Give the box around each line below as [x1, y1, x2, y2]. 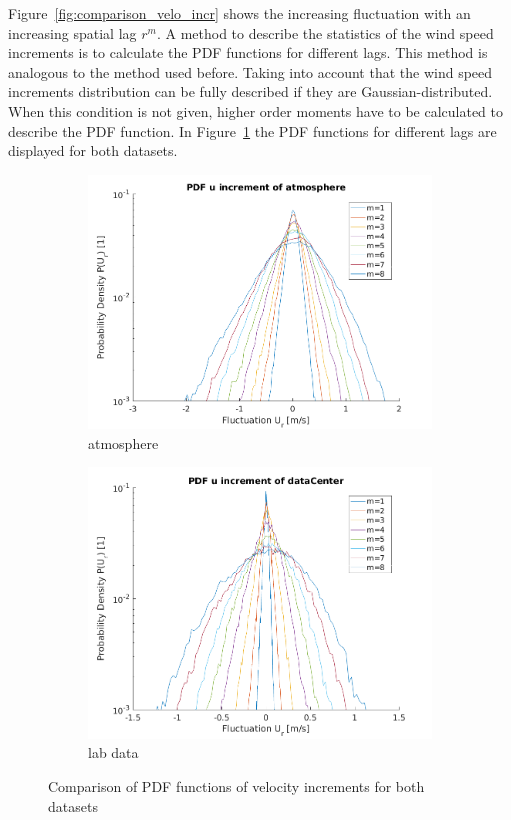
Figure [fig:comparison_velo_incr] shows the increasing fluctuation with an [8, 3, 471, 23]
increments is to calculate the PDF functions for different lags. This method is [8, 42, 488, 63]
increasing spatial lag [8, 22, 137, 43]
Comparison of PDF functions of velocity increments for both [48, 775, 425, 796]
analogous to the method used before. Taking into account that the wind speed [8, 61, 493, 82]
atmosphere [88, 432, 159, 453]
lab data [88, 742, 139, 763]
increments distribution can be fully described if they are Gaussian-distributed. [8, 81, 493, 102]
